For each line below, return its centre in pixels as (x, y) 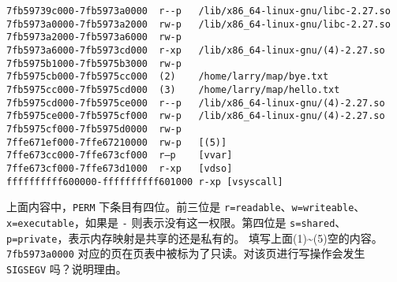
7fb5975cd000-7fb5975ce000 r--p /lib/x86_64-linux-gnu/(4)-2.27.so (196, 103)
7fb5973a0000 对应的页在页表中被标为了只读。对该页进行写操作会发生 (186, 253)
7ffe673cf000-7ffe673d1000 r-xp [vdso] (120, 168)
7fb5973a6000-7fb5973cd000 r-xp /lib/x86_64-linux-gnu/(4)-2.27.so (196, 50)
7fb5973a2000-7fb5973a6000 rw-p (94, 37)
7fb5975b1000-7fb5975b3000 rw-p (94, 63)
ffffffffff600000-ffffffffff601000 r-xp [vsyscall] (145, 182)
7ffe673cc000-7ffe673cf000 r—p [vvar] (120, 156)
